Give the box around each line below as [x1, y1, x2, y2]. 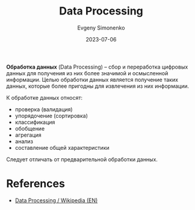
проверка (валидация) [14, 105, 73, 113]
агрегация [14, 131, 42, 138]
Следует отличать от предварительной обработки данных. [6, 155, 158, 163]
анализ [14, 137, 34, 145]
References [6, 177, 65, 191]
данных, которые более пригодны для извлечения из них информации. [6, 82, 190, 90]
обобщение [14, 125, 45, 132]
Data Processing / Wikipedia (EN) [14, 197, 98, 204]
